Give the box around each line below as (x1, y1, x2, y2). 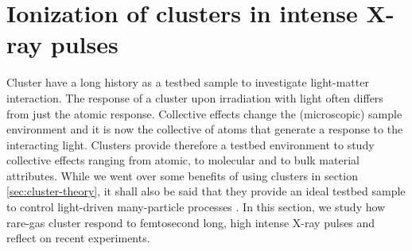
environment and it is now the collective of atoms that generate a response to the (6, 121, 403, 137)
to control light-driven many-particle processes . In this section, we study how (6, 199, 386, 215)
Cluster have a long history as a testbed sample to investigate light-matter (6, 74, 369, 91)
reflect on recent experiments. (6, 230, 150, 246)
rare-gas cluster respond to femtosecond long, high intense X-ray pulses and (6, 214, 375, 230)
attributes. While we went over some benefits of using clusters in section (6, 167, 358, 183)
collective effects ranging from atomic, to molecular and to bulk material (6, 152, 360, 168)
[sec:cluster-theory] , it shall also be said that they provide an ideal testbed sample (6, 183, 406, 199)
